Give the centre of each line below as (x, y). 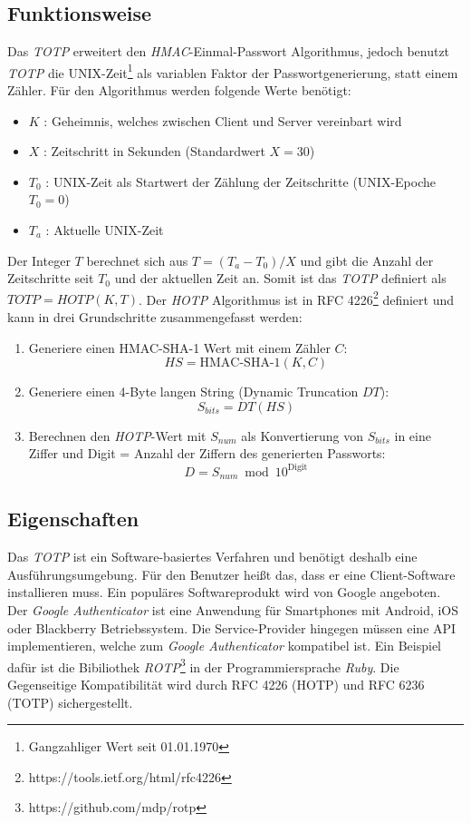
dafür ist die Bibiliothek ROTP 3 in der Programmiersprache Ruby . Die (203, 665)
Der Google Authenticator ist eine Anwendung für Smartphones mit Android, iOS (233, 609)
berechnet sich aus (137, 260)
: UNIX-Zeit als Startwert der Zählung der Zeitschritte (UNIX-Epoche (240, 181)
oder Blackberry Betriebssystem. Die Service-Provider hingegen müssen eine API (232, 627)
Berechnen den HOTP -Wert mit (117, 435)
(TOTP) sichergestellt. (70, 702)
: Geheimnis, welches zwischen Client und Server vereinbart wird (223, 120)
